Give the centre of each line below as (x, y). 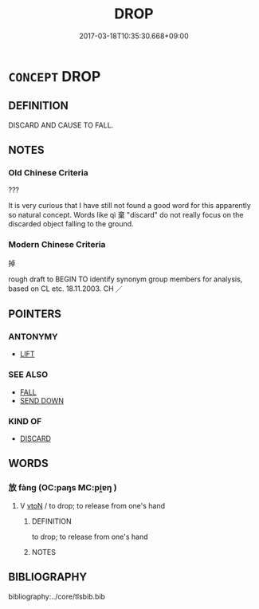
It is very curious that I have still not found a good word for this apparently (129, 206)
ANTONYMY (33, 337)
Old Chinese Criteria (49, 173)
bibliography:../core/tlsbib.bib (57, 596)
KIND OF (25, 421)
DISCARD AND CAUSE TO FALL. (61, 125)
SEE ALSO (28, 375)
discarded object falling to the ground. (71, 224)
